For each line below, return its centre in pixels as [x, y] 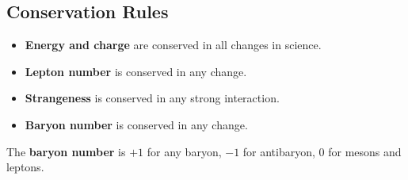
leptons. [25, 167]
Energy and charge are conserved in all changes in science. [173, 45]
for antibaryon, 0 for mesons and [322, 151]
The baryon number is [66, 151]
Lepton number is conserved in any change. [136, 71]
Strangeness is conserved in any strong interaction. [152, 98]
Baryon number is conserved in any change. [136, 124]
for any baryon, [184, 151]
